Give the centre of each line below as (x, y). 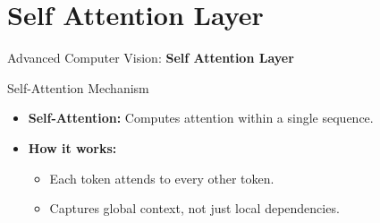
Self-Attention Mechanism (78, 87)
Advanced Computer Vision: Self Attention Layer (151, 58)
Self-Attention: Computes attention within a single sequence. (201, 118)
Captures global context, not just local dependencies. (194, 208)
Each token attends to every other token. (162, 178)
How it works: (72, 147)
